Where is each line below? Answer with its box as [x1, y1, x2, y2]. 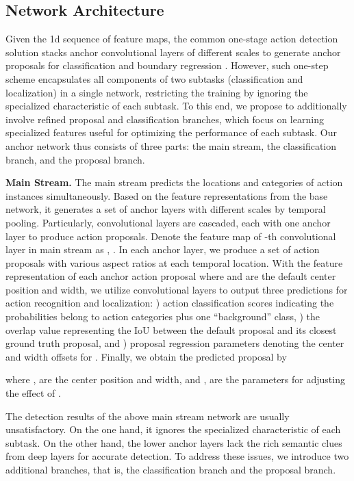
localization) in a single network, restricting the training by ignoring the [5, 85, 308, 99]
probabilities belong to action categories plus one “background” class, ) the [5, 309, 320, 324]
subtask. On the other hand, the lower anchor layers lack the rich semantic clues [5, 435, 342, 450]
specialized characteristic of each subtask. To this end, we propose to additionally [5, 99, 347, 113]
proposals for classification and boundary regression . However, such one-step [5, 58, 329, 73]
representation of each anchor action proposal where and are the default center [5, 269, 336, 283]
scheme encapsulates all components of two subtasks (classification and [5, 71, 303, 86]
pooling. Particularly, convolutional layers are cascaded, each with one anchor [5, 215, 331, 229]
